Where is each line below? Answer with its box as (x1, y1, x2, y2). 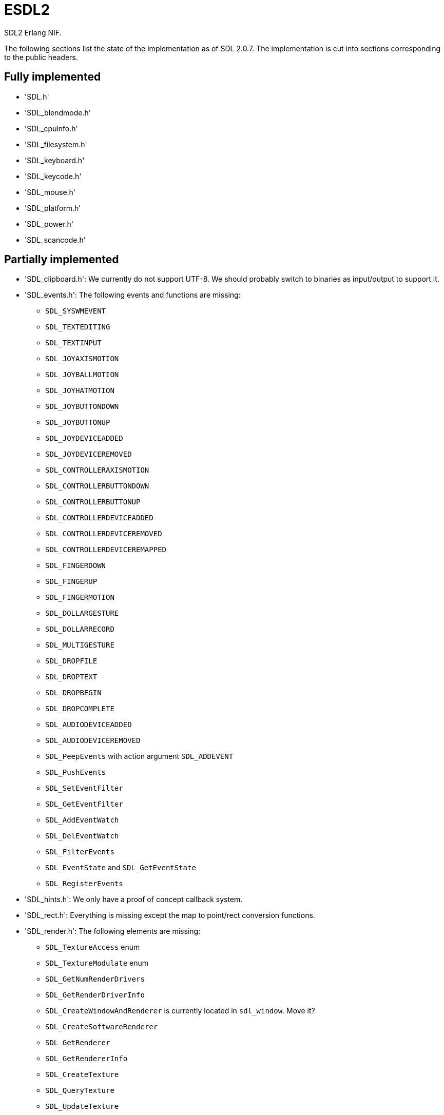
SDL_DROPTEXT (45, 673, 98, 681)
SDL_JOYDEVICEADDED (45, 434, 123, 443)
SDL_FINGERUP (45, 577, 98, 586)
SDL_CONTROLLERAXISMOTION (45, 466, 149, 475)
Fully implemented (4, 70, 101, 84)
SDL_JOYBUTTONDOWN (45, 402, 119, 411)
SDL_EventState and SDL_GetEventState (45, 863, 196, 872)
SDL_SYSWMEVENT (45, 307, 106, 316)
